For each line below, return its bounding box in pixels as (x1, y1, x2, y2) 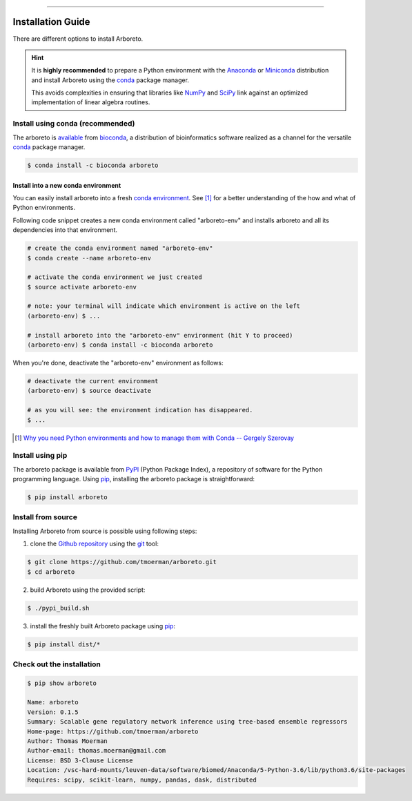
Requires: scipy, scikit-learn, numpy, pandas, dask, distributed (27, 775, 257, 784)
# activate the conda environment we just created (27, 273, 203, 281)
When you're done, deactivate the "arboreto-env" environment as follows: (12, 359, 224, 367)
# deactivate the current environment (27, 377, 159, 385)
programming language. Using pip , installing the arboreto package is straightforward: (12, 475, 255, 483)
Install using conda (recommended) (12, 119, 135, 128)
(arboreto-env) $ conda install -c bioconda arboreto (27, 341, 213, 349)
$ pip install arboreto (27, 494, 108, 501)
